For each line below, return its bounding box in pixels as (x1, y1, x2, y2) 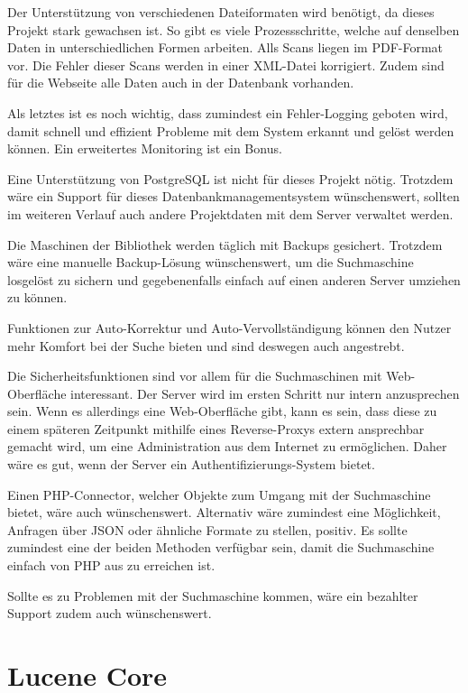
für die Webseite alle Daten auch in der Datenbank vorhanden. (7, 73, 354, 92)
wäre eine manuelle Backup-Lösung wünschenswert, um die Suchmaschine (7, 253, 414, 272)
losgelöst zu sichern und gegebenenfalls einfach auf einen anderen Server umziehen (7, 270, 461, 289)
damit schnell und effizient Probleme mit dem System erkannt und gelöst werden (7, 121, 454, 140)
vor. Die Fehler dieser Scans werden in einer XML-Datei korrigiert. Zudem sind (7, 55, 445, 74)
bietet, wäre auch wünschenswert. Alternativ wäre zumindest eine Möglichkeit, (7, 503, 441, 522)
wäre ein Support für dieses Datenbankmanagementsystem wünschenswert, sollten (7, 187, 460, 206)
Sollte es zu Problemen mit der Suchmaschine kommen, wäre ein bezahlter (7, 586, 418, 605)
